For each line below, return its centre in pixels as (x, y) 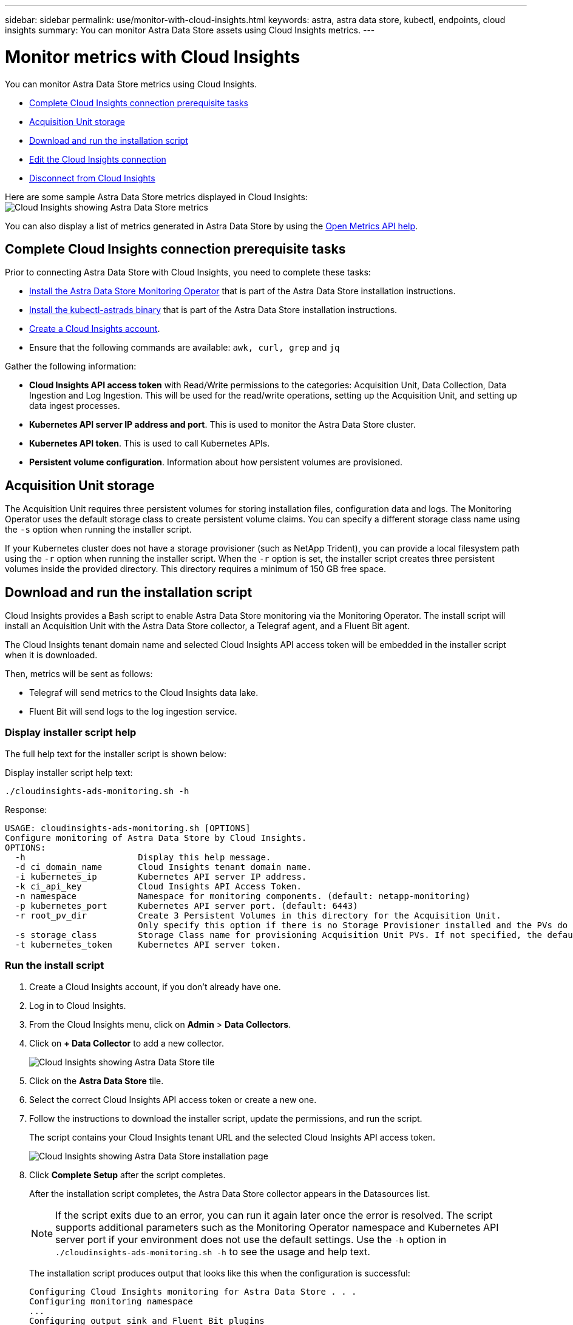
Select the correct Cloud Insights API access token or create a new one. (173, 1099)
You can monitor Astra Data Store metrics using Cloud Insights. (131, 84)
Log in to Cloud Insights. (78, 1005)
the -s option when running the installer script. (98, 530)
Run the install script (55, 966)
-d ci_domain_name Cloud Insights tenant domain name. (163, 867)
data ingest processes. (75, 406)
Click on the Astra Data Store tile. (97, 1081)
